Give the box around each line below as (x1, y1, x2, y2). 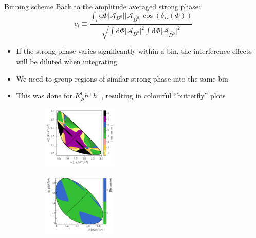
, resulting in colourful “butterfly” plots (101, 90, 226, 101)
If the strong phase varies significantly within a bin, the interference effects (16, 46, 252, 56)
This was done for (16, 90, 72, 101)
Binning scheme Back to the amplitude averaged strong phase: (4, 1, 200, 11)
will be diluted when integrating (16, 55, 117, 66)
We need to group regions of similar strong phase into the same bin (16, 73, 228, 84)
